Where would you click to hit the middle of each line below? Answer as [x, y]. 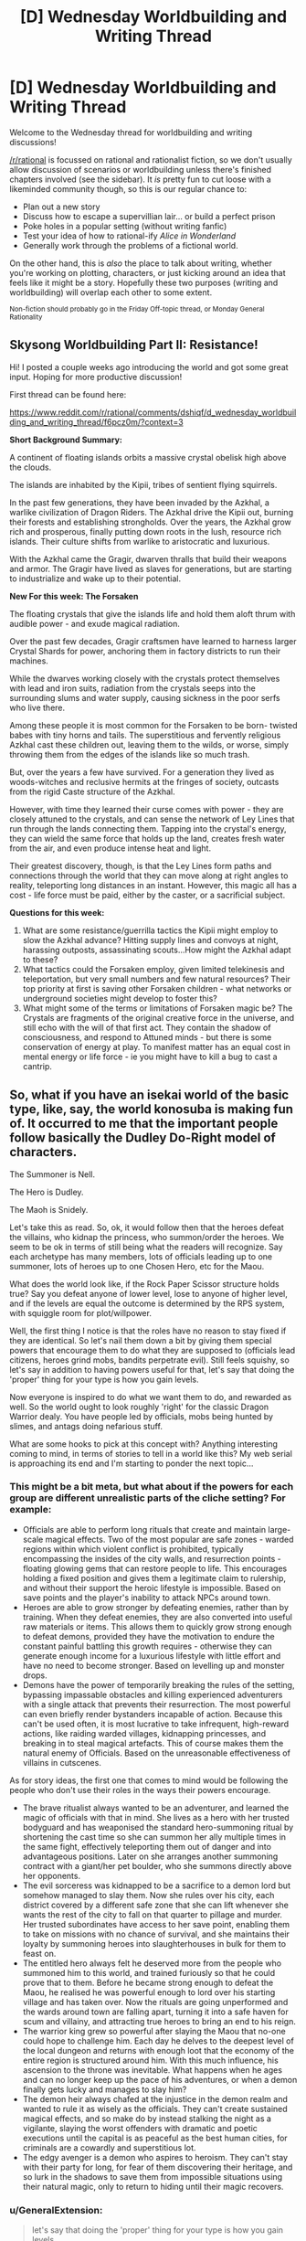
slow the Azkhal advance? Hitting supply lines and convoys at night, [150, 940]
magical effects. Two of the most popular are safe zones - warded [169, 1539]
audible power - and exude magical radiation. [95, 623]
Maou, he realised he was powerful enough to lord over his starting [149, 1992]
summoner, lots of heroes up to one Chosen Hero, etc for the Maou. [137, 1266]
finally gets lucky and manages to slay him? [105, 2089]
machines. [29, 661]
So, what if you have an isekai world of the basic [149, 1095]
